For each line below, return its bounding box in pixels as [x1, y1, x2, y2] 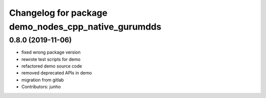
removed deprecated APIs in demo [21, 70, 92, 76]
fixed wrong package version [21, 49, 81, 55]
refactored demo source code [21, 63, 82, 69]
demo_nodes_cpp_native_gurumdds [9, 21, 162, 32]
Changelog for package [9, 7, 108, 18]
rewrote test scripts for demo [21, 56, 81, 62]
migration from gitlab [21, 77, 64, 83]
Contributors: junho [21, 84, 61, 90]
